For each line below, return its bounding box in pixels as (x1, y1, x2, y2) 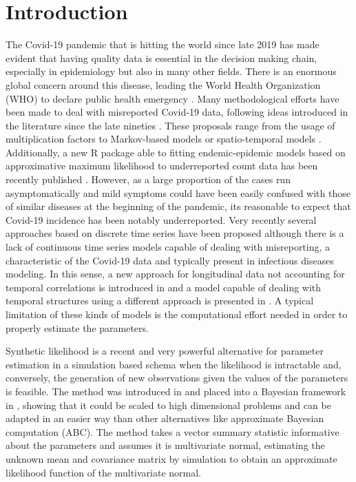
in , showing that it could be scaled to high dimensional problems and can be (6, 397, 331, 412)
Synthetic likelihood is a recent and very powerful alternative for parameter (6, 344, 324, 358)
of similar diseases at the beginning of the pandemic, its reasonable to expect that (6, 199, 351, 213)
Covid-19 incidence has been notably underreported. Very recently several (6, 212, 317, 227)
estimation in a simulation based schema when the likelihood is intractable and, (6, 357, 342, 371)
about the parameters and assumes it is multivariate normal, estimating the (6, 438, 325, 452)
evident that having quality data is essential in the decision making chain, (6, 50, 317, 65)
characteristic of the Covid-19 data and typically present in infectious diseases (6, 253, 334, 267)
